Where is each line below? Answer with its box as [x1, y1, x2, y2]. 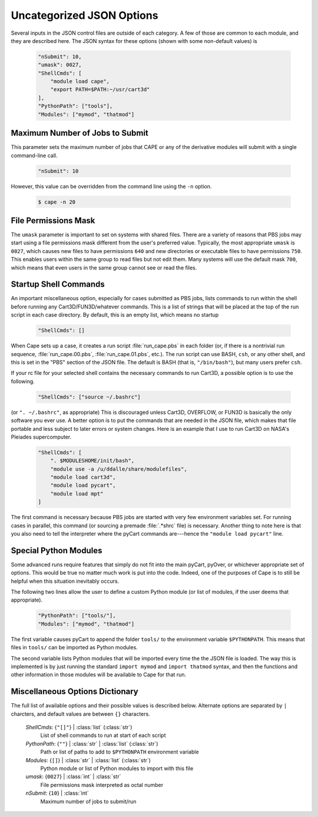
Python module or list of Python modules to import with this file [40, 765, 194, 772]
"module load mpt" [50, 490, 104, 497]
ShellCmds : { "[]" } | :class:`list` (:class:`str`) [25, 724, 132, 731]
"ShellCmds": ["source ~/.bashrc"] [38, 393, 141, 400]
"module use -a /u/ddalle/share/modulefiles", [50, 466, 188, 472]
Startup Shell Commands [11, 280, 105, 290]
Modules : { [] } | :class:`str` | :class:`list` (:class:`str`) [25, 756, 151, 763]
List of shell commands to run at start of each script [40, 732, 166, 739]
